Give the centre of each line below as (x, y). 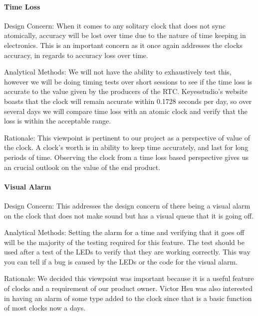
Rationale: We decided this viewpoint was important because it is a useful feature (129, 278)
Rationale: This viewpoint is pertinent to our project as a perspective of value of (127, 137)
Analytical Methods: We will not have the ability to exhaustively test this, (118, 72)
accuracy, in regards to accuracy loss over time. (76, 55)
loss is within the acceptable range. (58, 121)
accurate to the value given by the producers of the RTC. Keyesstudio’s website (126, 91)
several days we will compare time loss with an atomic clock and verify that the (126, 111)
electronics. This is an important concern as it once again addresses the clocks (123, 45)
